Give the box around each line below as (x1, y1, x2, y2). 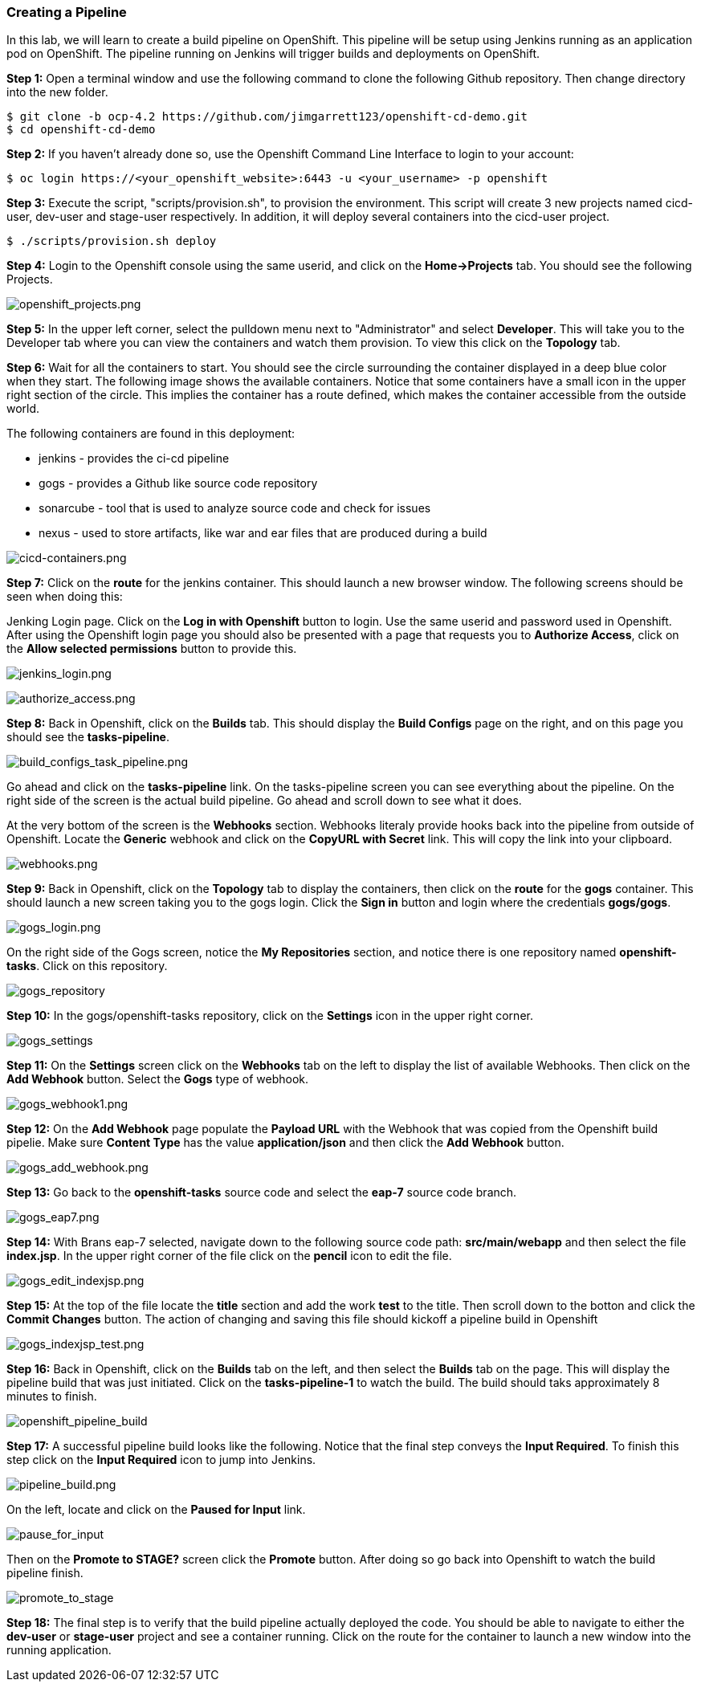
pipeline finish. (6, 1566, 84, 1580)
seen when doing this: (6, 589, 123, 604)
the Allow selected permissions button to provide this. (6, 642, 297, 656)
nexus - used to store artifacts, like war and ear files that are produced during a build (39, 526, 487, 540)
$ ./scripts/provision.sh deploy (6, 234, 217, 248)
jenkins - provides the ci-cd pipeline (39, 451, 230, 466)
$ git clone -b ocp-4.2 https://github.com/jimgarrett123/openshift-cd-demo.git (6, 110, 528, 124)
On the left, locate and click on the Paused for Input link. (6, 1502, 306, 1517)
